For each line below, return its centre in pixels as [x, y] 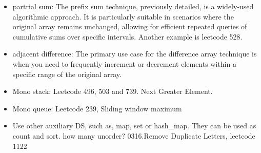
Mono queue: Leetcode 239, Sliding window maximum [97, 108]
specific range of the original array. [67, 74]
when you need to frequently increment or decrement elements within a [124, 63]
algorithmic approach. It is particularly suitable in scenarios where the [123, 16]
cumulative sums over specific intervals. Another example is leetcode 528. [127, 36]
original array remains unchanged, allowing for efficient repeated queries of [130, 26]
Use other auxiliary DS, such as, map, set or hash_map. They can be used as [134, 126]
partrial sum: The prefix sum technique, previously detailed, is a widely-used [133, 6]
